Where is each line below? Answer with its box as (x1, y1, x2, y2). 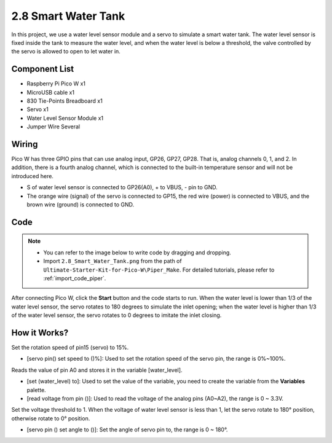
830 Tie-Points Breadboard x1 (26, 97, 103, 104)
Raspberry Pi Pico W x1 (26, 80, 86, 87)
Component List (11, 64, 74, 74)
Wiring (11, 139, 38, 149)
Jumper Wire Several (26, 123, 80, 130)
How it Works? (11, 327, 69, 338)
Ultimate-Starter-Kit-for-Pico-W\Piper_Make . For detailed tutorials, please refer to (43, 266, 275, 273)
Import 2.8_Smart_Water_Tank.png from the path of (43, 257, 182, 265)
